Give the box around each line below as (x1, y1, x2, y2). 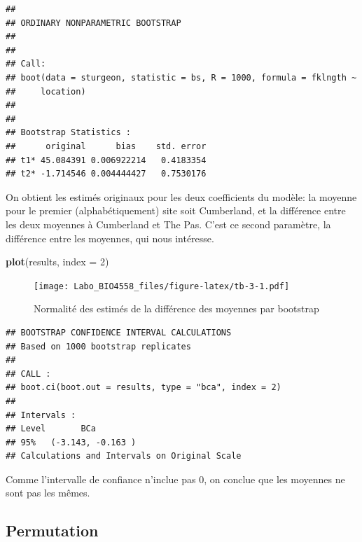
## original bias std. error (6, 141, 207, 151)
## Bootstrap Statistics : (6, 127, 131, 138)
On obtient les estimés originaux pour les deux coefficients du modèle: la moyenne (6, 189, 357, 204)
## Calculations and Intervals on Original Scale (6, 451, 242, 461)
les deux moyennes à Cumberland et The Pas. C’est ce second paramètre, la (6, 216, 331, 231)
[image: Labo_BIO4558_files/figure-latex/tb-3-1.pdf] (34, 281, 290, 291)
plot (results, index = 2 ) (6, 254, 109, 269)
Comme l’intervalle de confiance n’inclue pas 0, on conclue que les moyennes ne (6, 471, 345, 486)
